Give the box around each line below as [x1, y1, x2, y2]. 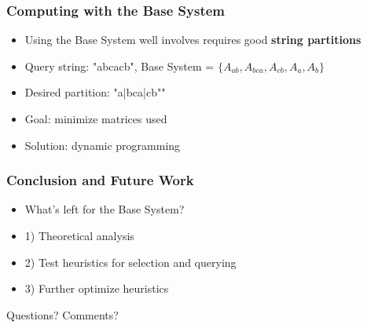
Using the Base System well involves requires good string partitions [24, 31, 361, 48]
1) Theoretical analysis [24, 228, 134, 243]
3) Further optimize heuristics [24, 280, 169, 297]
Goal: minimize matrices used [24, 111, 167, 126]
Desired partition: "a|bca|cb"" [24, 84, 166, 100]
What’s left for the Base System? [24, 201, 185, 217]
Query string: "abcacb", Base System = [24, 57, 215, 74]
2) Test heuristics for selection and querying [24, 253, 237, 270]
